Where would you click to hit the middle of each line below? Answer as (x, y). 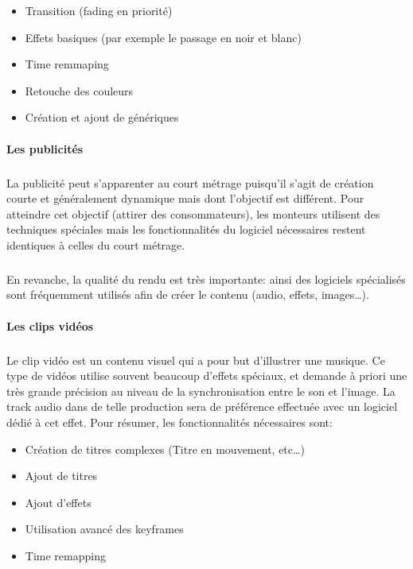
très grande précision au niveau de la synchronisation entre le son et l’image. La (201, 391)
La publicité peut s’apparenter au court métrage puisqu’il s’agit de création (190, 182)
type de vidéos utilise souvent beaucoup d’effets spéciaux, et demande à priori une (207, 375)
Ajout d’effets (58, 502)
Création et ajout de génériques (102, 117)
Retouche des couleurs (79, 90)
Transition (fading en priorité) (99, 10)
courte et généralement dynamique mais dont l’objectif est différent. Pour (185, 198)
